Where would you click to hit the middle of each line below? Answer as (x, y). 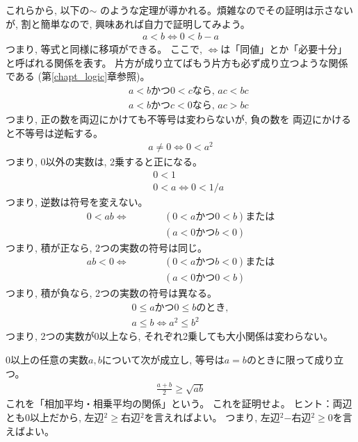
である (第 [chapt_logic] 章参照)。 (78, 76)
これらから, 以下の (48, 10)
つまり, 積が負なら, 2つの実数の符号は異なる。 (112, 293)
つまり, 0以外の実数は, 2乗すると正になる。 (104, 162)
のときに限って (280, 360)
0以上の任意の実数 (47, 360)
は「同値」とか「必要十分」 (284, 49)
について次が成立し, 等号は (163, 360)
